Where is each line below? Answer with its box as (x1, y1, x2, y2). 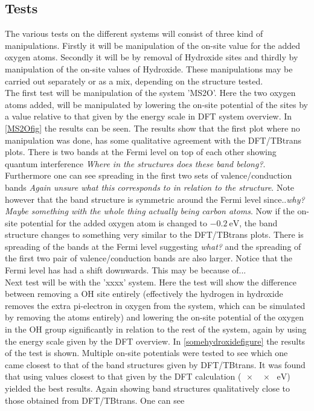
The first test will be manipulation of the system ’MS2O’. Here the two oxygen (5, 86, 296, 99)
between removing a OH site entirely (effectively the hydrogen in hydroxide (5, 287, 283, 300)
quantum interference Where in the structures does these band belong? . (5, 157, 266, 170)
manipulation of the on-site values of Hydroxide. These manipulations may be (5, 62, 293, 75)
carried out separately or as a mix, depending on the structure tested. (5, 74, 263, 87)
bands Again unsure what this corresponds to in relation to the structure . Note (5, 180, 295, 193)
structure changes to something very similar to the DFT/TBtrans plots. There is (5, 228, 304, 241)
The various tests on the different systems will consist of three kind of (5, 27, 263, 40)
